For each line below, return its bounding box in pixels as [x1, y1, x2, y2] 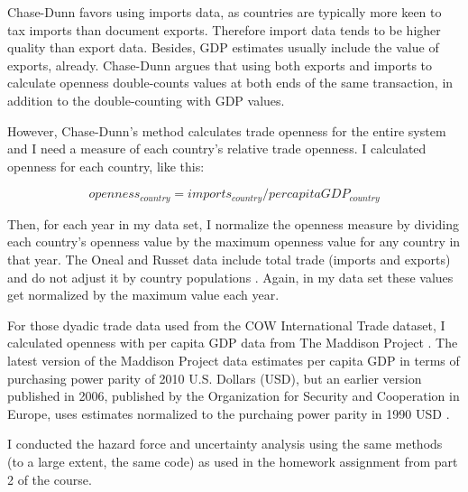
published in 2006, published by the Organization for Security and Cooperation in [7, 386, 460, 405]
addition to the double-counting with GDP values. [7, 90, 285, 109]
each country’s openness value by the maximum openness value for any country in [7, 232, 461, 251]
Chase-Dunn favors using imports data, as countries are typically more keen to [7, 3, 442, 21]
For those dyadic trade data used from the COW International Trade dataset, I [7, 315, 445, 334]
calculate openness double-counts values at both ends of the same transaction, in [7, 73, 454, 92]
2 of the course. [7, 469, 92, 488]
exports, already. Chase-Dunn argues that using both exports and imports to [7, 55, 433, 74]
